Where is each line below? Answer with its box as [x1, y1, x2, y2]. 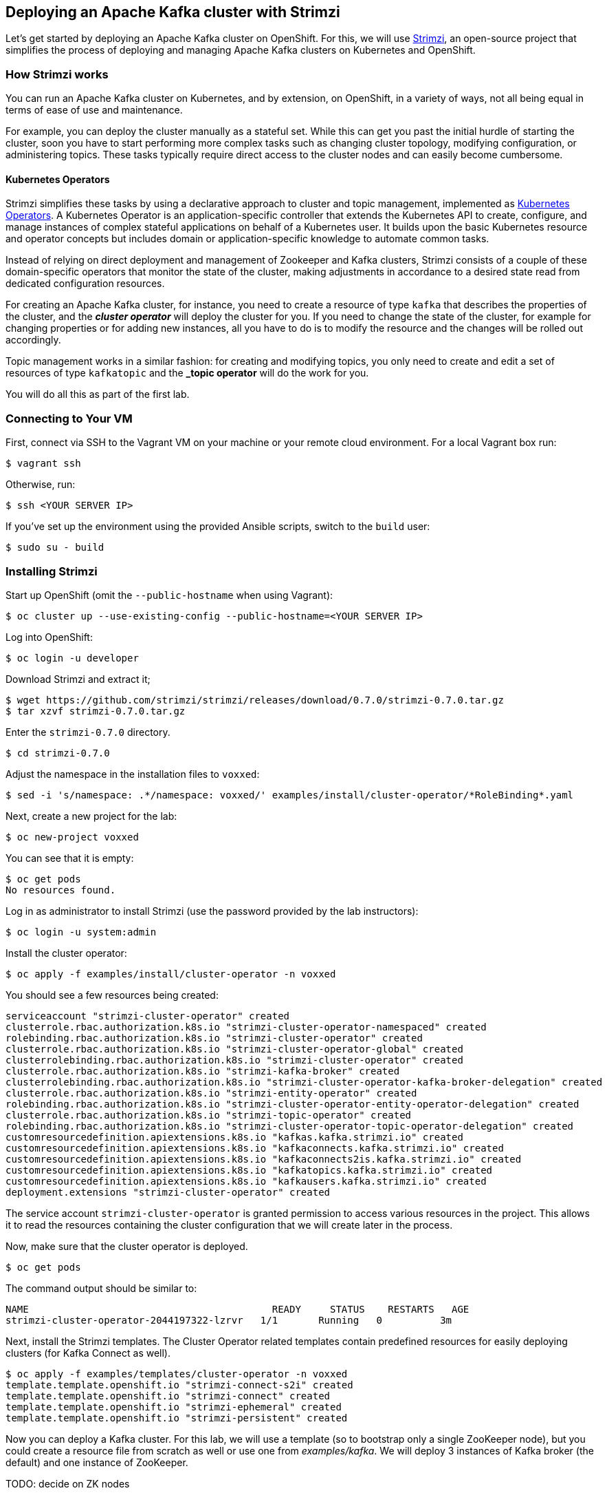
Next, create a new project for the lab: [5, 809, 177, 822]
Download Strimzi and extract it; [5, 673, 151, 685]
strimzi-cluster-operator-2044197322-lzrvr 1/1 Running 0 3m [5, 1314, 452, 1326]
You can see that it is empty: [5, 851, 134, 864]
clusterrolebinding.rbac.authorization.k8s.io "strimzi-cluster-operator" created [5, 1054, 463, 1066]
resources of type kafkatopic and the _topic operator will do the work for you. [5, 367, 369, 379]
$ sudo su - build [5, 542, 104, 553]
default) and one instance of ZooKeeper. [5, 1456, 188, 1468]
